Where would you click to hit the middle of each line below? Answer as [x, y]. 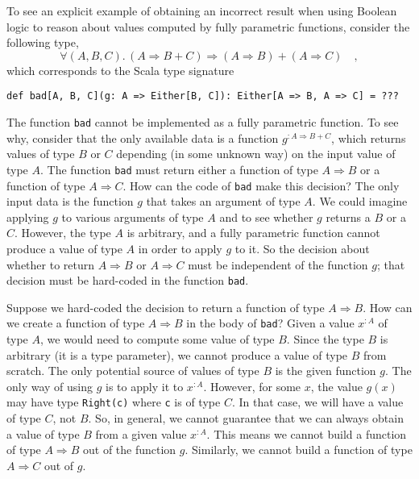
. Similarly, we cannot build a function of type [299, 450]
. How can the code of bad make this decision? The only [261, 185]
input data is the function [70, 201]
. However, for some [252, 386]
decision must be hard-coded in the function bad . [128, 280]
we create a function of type [76, 323]
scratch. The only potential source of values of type [133, 371]
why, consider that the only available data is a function [143, 137]
